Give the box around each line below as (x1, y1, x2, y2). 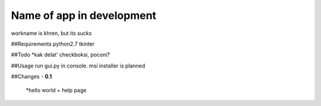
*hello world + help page (26, 86, 87, 94)
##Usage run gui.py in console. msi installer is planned (11, 62, 146, 69)
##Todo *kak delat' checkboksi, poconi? (11, 51, 110, 59)
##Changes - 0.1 (11, 73, 52, 80)
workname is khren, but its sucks (11, 30, 92, 37)
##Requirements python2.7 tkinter (11, 40, 95, 47)
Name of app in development (11, 9, 157, 22)
